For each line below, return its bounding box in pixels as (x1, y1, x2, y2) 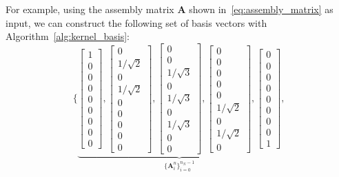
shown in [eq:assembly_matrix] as (189, 2, 333, 16)
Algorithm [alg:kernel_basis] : (6, 29, 130, 43)
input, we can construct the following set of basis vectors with (6, 15, 267, 30)
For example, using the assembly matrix (6, 2, 174, 16)
